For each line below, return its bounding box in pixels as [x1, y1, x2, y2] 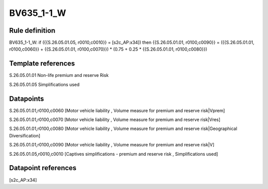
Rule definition [9, 26, 56, 35]
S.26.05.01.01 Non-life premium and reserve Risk [9, 72, 109, 78]
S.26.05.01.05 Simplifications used [9, 81, 80, 87]
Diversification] [9, 132, 41, 138]
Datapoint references [9, 164, 77, 172]
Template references [9, 60, 75, 68]
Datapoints [9, 94, 44, 103]
